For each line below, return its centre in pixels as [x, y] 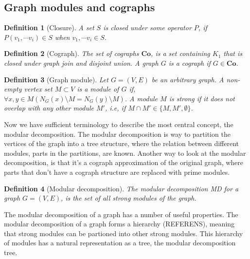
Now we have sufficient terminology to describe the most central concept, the [119, 124]
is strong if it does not [202, 98]
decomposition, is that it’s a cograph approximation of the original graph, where [124, 162]
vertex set [38, 89]
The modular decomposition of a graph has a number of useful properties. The [121, 214]
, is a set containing [180, 53]
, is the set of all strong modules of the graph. [129, 198]
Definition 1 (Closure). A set [49, 28]
